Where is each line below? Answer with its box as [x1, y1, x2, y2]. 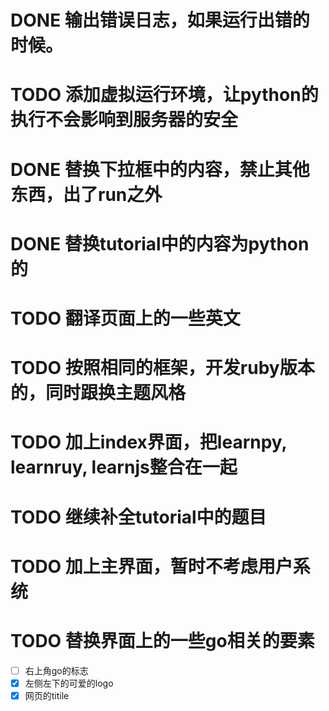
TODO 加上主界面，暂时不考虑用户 [10, 555, 293, 578]
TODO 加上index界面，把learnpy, [10, 431, 288, 454]
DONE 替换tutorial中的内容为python [10, 232, 310, 255]
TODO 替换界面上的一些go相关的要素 [10, 629, 315, 652]
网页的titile [24, 689, 70, 701]
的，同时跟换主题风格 [10, 382, 187, 405]
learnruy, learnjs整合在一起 [10, 456, 238, 479]
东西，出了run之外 [10, 183, 163, 206]
